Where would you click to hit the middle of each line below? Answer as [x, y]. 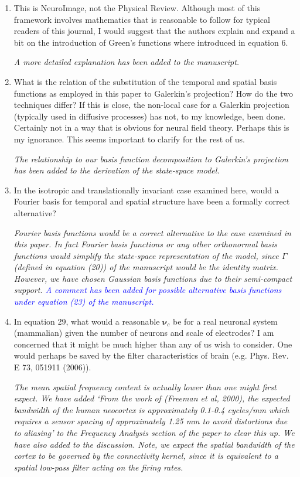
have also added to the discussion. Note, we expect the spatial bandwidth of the [154, 444]
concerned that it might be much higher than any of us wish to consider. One [153, 344]
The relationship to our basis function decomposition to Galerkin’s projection [151, 159]
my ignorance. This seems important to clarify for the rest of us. [129, 139]
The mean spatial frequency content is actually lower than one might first [145, 386]
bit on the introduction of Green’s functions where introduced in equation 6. [151, 42]
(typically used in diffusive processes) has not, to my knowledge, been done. [150, 116]
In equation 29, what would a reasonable [87, 321]
